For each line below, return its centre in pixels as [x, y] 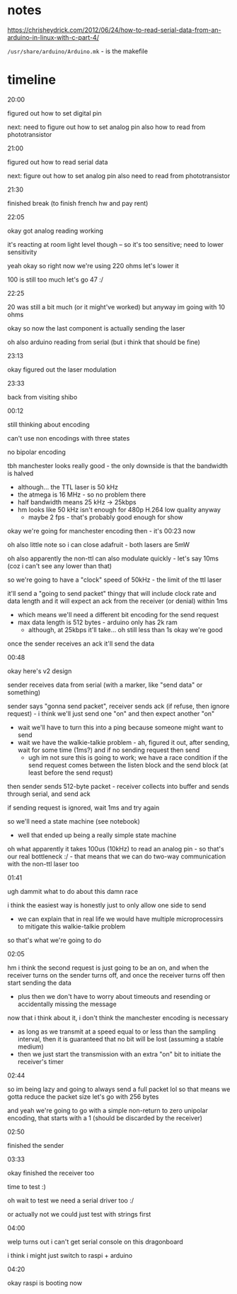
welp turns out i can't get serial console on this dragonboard [96, 1242]
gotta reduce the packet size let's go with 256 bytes [83, 1096]
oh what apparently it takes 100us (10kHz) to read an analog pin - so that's [116, 848]
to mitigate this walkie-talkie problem [71, 926]
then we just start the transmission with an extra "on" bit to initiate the [119, 1054]
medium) [30, 1046]
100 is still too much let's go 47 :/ [56, 280]
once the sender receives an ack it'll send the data [81, 643]
